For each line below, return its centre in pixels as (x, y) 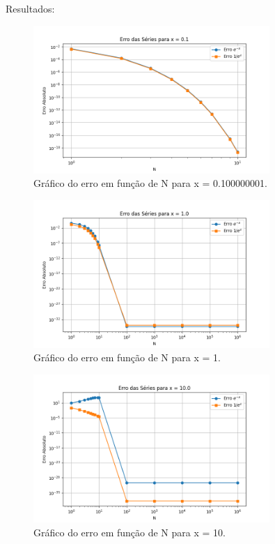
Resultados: (30, 8)
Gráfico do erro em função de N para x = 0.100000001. (150, 183)
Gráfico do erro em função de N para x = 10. (129, 532)
